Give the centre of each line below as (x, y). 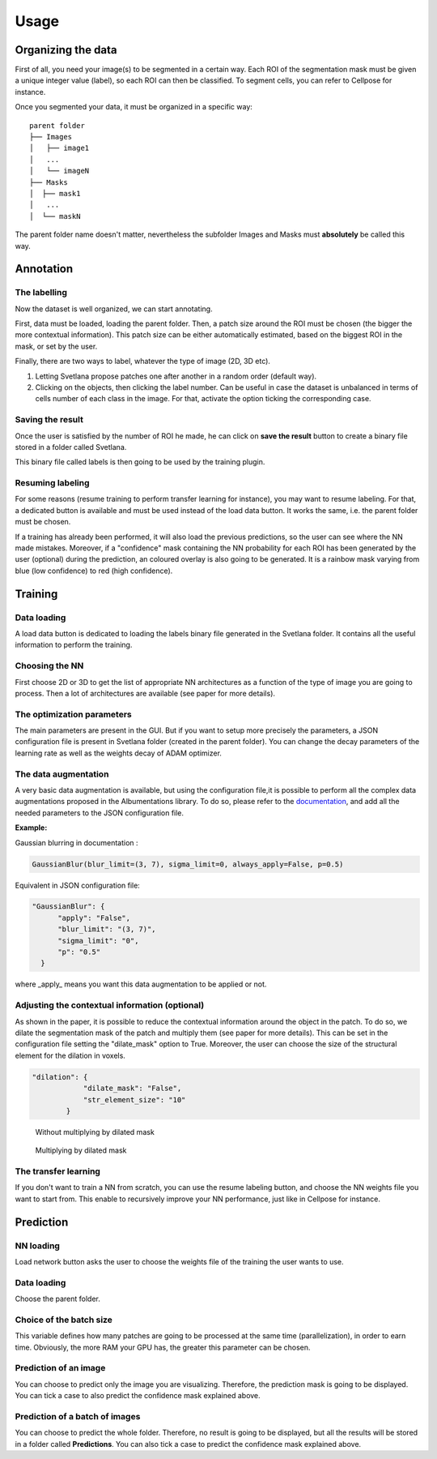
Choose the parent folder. (58, 1299)
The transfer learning (58, 1171)
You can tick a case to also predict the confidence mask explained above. (138, 1396)
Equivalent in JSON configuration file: (78, 885)
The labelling (41, 293)
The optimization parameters (74, 714)
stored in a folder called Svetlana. (71, 447)
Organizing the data (66, 50)
